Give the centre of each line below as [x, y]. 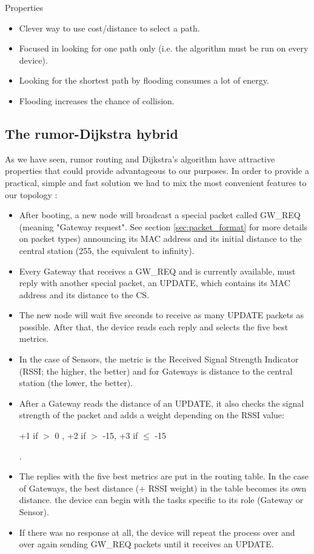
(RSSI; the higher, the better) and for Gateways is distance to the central [156, 371]
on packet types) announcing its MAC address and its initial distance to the [160, 239]
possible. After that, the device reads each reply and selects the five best [154, 326]
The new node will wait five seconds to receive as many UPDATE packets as [161, 315]
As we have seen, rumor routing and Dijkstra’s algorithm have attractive [140, 159]
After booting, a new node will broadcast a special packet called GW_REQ [160, 215]
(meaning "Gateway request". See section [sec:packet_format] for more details [163, 226]
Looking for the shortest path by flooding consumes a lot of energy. [144, 80]
